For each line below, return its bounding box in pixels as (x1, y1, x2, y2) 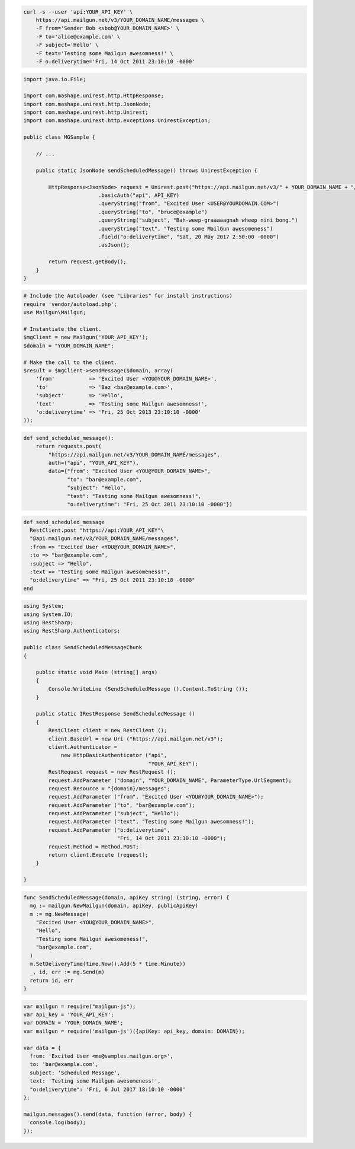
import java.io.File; (23, 76, 86, 82)
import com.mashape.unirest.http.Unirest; (23, 109, 149, 116)
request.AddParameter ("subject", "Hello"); (48, 810, 180, 817)
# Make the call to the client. (23, 359, 118, 366)
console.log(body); (30, 1119, 86, 1126)
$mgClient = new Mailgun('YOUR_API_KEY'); (23, 334, 149, 341)
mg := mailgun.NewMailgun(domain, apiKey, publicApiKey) (30, 902, 198, 909)
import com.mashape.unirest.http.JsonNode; (23, 101, 152, 107)
